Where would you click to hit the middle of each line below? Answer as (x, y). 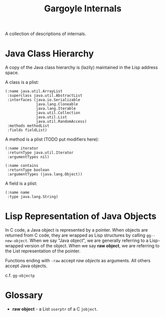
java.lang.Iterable (56, 109)
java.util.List (52, 117)
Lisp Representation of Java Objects (81, 217)
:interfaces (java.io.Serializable (44, 100)
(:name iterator (22, 149)
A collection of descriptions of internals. (46, 34)
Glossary (24, 296)
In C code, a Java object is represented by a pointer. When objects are (77, 230)
